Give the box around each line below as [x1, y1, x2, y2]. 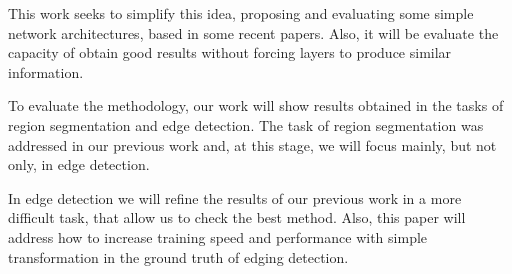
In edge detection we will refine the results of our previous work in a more [8, 187, 462, 208]
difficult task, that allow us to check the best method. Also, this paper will [8, 207, 466, 228]
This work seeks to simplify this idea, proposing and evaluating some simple [8, 3, 474, 23]
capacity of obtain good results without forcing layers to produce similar [8, 42, 452, 63]
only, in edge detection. [8, 154, 150, 175]
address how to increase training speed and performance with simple [8, 226, 428, 247]
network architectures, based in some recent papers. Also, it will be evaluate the [8, 22, 499, 43]
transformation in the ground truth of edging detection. [8, 246, 349, 267]
